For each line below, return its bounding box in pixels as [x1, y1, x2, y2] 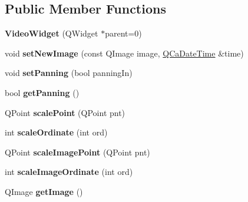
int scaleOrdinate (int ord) [5, 126, 108, 138]
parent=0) [105, 27, 142, 39]
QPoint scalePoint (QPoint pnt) [5, 106, 125, 118]
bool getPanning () [5, 86, 80, 98]
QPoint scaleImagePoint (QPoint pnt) [5, 145, 150, 158]
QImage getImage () [5, 185, 83, 197]
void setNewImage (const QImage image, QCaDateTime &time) [5, 47, 244, 59]
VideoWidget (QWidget [5, 27, 98, 39]
